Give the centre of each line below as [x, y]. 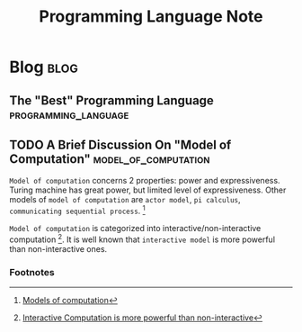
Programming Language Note [151, 17]
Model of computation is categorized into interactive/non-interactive [135, 229]
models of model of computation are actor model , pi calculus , [125, 200]
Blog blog [44, 67]
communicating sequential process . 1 [77, 211]
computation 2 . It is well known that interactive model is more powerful [142, 238]
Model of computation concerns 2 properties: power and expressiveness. [145, 181]
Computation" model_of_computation [110, 159]
